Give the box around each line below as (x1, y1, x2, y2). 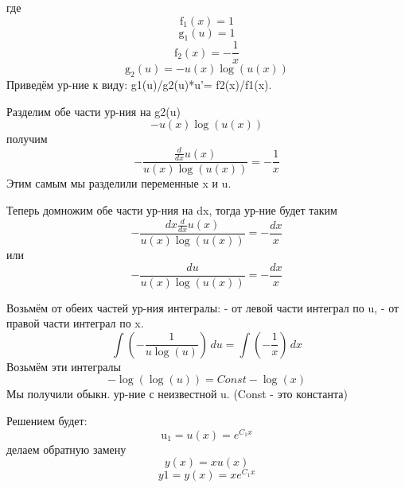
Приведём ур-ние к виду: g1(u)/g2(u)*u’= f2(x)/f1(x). (6, 76, 272, 93)
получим (6, 130, 48, 147)
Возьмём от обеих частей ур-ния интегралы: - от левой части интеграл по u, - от (6, 299, 399, 316)
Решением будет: (6, 412, 88, 428)
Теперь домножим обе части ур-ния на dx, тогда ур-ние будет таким (6, 202, 337, 218)
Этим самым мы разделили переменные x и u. (6, 175, 232, 192)
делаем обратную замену (6, 440, 127, 457)
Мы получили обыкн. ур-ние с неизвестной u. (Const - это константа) (6, 385, 349, 402)
